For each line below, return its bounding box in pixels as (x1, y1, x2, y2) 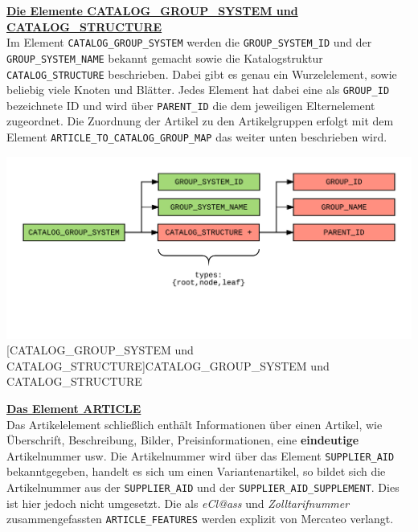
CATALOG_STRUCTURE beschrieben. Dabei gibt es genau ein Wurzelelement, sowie (6, 65, 397, 82)
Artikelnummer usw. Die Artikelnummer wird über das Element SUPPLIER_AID (6, 447, 395, 464)
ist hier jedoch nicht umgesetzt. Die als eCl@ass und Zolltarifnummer (6, 494, 350, 511)
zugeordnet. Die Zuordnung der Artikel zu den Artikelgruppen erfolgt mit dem (6, 113, 394, 129)
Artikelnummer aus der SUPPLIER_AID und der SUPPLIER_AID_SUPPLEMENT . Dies (6, 479, 400, 496)
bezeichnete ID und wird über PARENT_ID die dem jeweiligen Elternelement (6, 96, 375, 113)
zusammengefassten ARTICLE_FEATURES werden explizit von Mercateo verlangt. (6, 510, 394, 527)
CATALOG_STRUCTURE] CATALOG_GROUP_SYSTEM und (6, 357, 330, 374)
